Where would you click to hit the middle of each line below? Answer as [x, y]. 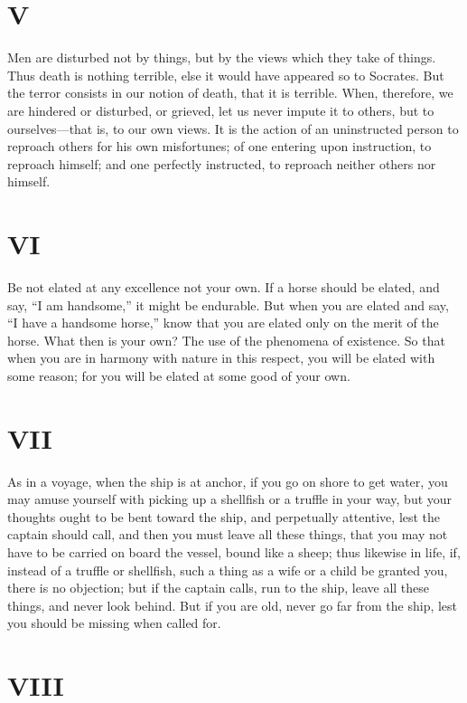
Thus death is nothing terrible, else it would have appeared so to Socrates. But [226, 75]
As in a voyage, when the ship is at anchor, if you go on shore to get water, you [228, 481]
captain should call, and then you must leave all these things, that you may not [228, 534]
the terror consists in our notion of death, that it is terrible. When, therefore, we [230, 93]
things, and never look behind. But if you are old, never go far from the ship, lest [233, 605]
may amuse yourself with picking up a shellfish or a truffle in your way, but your [230, 499]
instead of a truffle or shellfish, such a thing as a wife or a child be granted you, [228, 570]
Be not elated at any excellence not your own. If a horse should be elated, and [224, 287]
